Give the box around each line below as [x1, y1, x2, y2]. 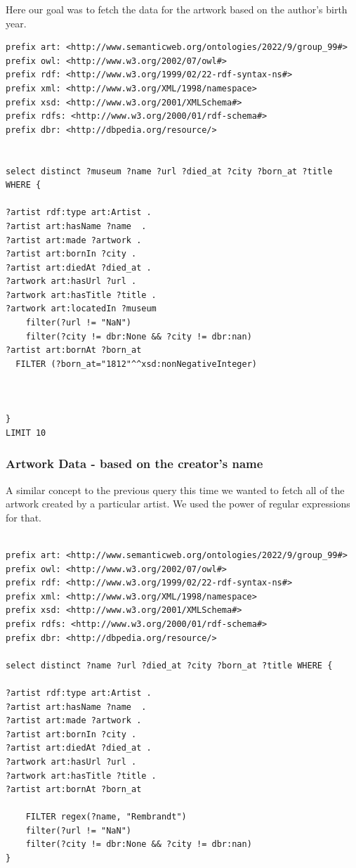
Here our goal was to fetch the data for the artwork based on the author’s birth [6, 2, 348, 16]
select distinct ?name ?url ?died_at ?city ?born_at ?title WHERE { [6, 660, 333, 671]
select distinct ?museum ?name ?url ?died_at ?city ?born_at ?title [6, 166, 333, 176]
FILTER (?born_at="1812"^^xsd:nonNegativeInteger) [15, 358, 257, 369]
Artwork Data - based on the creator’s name [6, 455, 263, 472]
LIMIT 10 [6, 427, 46, 438]
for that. [6, 510, 42, 524]
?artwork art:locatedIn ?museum [6, 304, 157, 314]
